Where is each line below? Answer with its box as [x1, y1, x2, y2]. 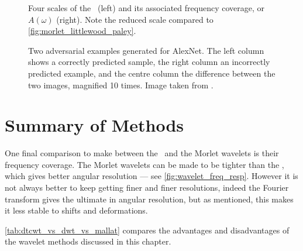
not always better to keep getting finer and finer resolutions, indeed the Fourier [5, 181, 289, 194]
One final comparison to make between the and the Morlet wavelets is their [5, 147, 279, 159]
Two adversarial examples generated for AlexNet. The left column [28, 44, 264, 56]
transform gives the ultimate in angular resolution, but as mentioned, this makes [5, 192, 294, 205]
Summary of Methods [5, 113, 184, 137]
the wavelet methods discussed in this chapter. [5, 235, 171, 247]
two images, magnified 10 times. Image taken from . [28, 78, 214, 91]
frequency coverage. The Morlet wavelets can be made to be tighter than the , [5, 158, 284, 170]
